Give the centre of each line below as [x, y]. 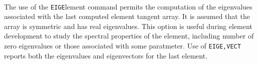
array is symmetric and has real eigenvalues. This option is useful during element [128, 26]
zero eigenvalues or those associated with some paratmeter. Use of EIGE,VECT [122, 46]
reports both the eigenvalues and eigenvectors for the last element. [106, 55]
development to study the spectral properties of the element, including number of [129, 36]
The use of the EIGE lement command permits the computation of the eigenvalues [128, 6]
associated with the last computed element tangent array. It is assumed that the [127, 16]
